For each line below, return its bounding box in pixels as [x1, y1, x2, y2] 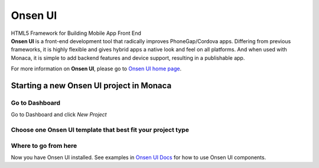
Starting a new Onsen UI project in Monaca [11, 80, 172, 91]
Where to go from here [11, 141, 77, 150]
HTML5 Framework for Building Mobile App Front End [11, 30, 142, 37]
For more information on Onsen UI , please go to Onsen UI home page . [11, 65, 182, 72]
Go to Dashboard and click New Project [11, 111, 107, 118]
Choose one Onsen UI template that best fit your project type [11, 126, 189, 134]
